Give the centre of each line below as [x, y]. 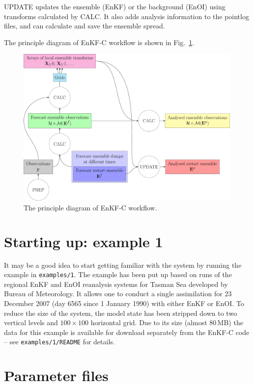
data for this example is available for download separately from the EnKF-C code [127, 332]
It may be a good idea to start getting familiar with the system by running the [123, 265]
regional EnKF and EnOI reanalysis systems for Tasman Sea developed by [116, 284]
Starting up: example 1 [84, 241]
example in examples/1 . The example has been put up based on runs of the [118, 274]
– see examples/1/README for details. [59, 342]
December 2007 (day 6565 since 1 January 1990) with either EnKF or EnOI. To [124, 303]
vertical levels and [31, 322]
